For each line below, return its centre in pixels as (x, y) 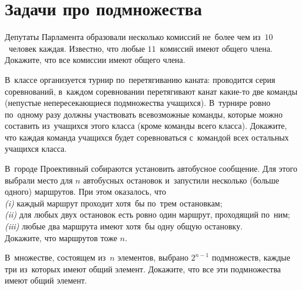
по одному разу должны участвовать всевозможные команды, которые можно (144, 114)
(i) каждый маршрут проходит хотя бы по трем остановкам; (114, 203)
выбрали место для (39, 180)
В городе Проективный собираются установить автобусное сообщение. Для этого (151, 169)
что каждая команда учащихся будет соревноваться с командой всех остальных (147, 137)
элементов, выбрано (153, 257)
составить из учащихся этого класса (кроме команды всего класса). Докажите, (146, 126)
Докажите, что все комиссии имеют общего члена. (95, 60)
